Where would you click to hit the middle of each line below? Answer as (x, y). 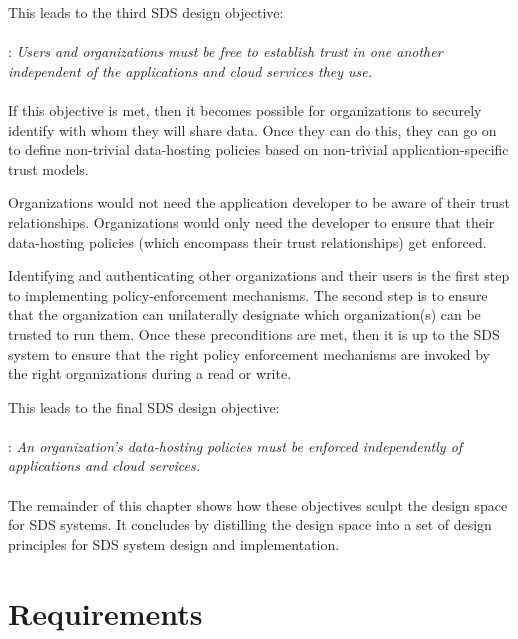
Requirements (105, 612)
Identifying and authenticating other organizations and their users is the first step (259, 275)
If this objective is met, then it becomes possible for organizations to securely (245, 109)
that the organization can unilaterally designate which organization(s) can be (244, 314)
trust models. (48, 168)
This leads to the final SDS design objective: (144, 406)
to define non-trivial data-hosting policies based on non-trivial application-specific (258, 149)
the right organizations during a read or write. (150, 373)
